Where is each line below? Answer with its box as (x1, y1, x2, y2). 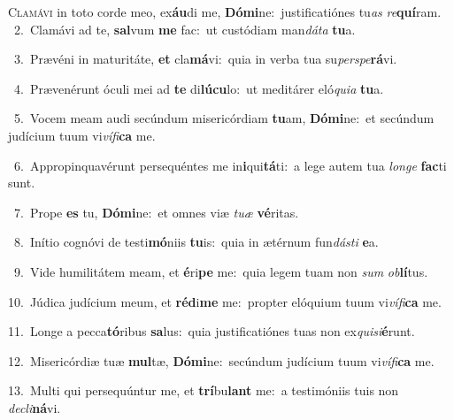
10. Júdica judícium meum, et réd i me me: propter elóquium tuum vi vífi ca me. (8, 292, 442, 310)
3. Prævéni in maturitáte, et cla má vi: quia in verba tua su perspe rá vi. (13, 50, 397, 68)
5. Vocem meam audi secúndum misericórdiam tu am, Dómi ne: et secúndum (13, 109, 435, 127)
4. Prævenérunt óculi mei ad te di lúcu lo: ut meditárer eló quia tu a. (13, 79, 384, 97)
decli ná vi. (8, 398, 61, 416)
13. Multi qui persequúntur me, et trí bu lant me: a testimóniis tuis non (8, 381, 399, 400)
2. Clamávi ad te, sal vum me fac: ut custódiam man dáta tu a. (13, 19, 356, 38)
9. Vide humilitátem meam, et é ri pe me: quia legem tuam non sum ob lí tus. (13, 262, 428, 280)
